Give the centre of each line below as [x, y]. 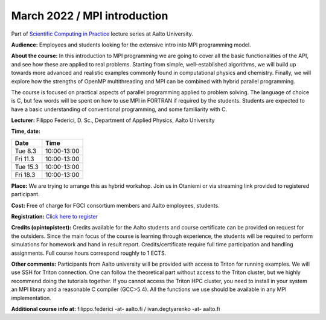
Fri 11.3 [24, 159]
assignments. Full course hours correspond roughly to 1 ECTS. [89, 253]
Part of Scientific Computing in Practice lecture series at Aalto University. [102, 34]
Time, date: [26, 131]
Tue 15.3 [27, 167]
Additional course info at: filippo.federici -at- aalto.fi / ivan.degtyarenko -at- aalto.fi [116, 309]
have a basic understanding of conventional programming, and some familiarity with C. [119, 109]
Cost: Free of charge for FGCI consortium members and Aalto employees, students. [115, 205]
